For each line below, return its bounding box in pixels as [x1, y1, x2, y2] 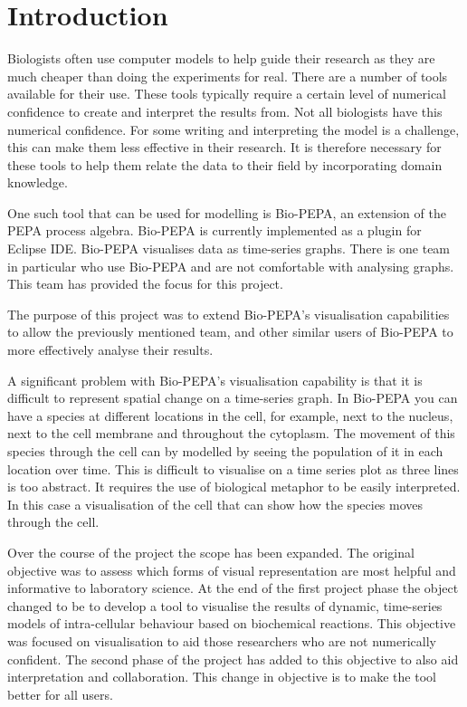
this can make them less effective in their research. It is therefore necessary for [7, 138, 442, 157]
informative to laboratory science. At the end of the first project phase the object [7, 578, 459, 597]
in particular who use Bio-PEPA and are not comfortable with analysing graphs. [7, 256, 454, 275]
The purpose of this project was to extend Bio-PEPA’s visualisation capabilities [7, 304, 450, 323]
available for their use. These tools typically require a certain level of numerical [7, 84, 446, 103]
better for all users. [7, 684, 113, 703]
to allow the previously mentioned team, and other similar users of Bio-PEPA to [7, 322, 453, 341]
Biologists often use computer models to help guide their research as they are [7, 49, 435, 68]
